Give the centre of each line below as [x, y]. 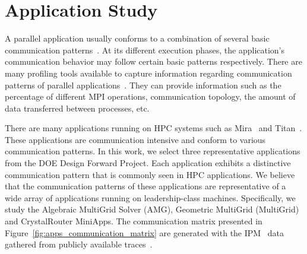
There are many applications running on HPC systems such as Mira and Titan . [153, 128]
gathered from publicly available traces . [79, 244]
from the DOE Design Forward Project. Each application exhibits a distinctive [148, 163]
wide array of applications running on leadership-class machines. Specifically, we [150, 197]
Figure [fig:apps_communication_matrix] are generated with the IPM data [145, 232]
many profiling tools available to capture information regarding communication [148, 73]
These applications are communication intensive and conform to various [135, 139]
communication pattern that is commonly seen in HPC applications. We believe [150, 174]
